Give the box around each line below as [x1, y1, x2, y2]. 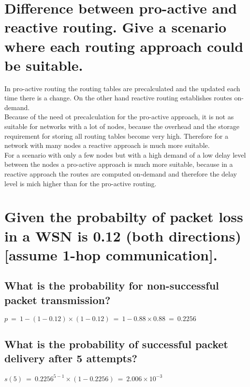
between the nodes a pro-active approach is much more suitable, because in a [4, 159, 233, 169]
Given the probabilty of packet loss [4, 207, 243, 226]
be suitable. [4, 55, 83, 75]
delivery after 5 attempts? [4, 351, 137, 366]
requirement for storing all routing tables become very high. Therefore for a [4, 130, 228, 141]
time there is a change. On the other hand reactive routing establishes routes [4, 93, 232, 103]
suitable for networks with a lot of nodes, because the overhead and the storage [4, 121, 239, 131]
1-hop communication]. [62, 244, 218, 264]
